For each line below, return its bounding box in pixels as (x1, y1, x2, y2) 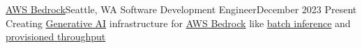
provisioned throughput (6, 29, 106, 44)
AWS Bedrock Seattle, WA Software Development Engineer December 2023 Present (6, 2, 357, 16)
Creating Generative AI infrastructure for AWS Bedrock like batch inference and (6, 15, 351, 30)
